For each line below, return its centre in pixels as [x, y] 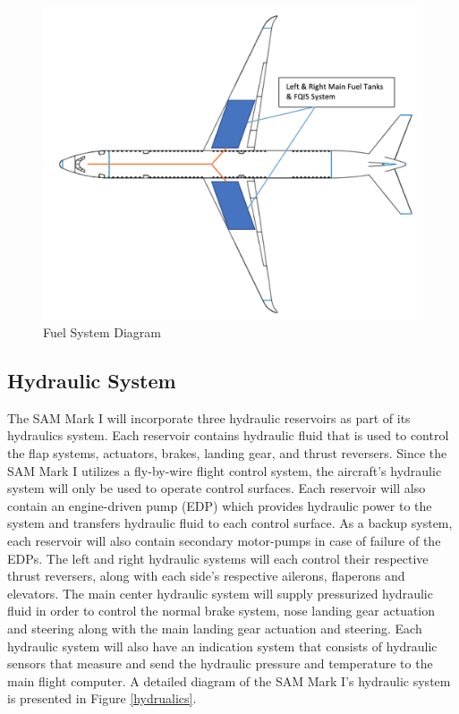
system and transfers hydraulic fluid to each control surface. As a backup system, [230, 523]
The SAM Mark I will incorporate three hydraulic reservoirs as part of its [209, 417]
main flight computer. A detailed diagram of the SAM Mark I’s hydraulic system [229, 680]
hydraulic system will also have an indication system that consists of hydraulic [222, 646]
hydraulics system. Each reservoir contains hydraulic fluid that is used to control [228, 435]
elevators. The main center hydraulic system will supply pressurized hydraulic [220, 593]
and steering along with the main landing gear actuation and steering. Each [215, 628]
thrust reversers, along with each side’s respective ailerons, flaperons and [206, 576]
